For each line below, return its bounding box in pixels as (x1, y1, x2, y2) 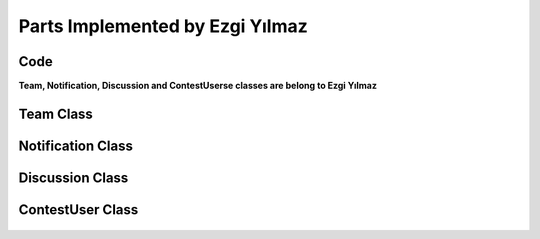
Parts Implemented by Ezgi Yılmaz (18, 15, 309, 37)
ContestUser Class (18, 201, 139, 218)
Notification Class (18, 137, 134, 154)
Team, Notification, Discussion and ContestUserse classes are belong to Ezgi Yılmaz (18, 80, 377, 92)
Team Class (18, 105, 94, 122)
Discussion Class (18, 169, 129, 186)
